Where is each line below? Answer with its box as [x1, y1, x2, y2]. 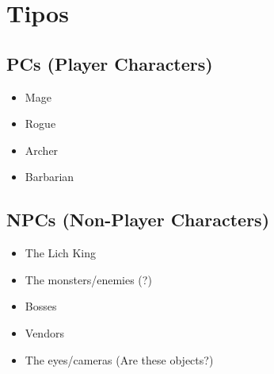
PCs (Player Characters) [6, 51, 213, 75]
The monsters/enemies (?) [25, 271, 152, 287]
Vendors [25, 324, 64, 341]
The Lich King [25, 245, 97, 261]
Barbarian [25, 168, 74, 185]
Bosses [25, 298, 57, 314]
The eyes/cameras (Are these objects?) [25, 351, 214, 368]
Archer [25, 141, 59, 158]
